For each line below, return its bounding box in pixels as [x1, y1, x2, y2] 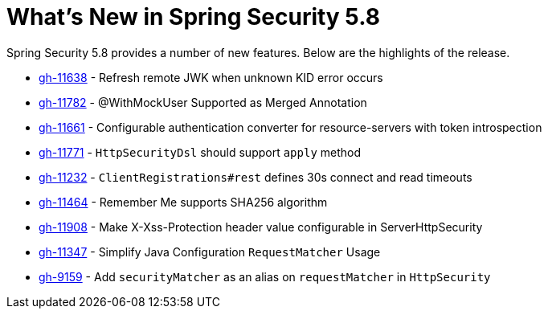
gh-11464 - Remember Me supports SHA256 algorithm [39, 194, 328, 209]
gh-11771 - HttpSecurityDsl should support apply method [39, 145, 362, 159]
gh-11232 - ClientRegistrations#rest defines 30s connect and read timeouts [39, 170, 472, 184]
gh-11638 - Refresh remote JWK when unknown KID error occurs [39, 70, 383, 84]
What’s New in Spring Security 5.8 [6, 3, 380, 31]
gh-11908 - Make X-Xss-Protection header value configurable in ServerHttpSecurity [39, 219, 483, 234]
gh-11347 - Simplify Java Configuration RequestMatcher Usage [39, 244, 381, 259]
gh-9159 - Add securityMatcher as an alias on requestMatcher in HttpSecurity [39, 269, 491, 284]
